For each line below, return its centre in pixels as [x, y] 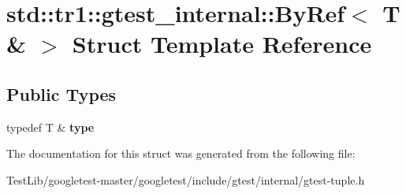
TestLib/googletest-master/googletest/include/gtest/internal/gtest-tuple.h [186, 179]
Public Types [61, 93]
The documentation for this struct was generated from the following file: [181, 153]
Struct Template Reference [222, 44]
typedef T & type [50, 127]
